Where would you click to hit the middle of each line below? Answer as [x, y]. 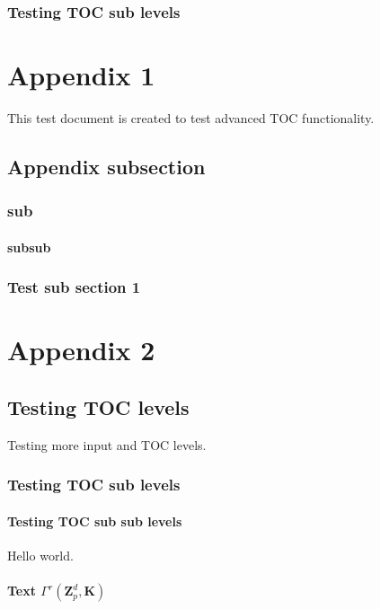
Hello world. [40, 556]
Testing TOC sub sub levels [95, 521]
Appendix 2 [81, 350]
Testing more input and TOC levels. [107, 444]
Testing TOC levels [98, 406]
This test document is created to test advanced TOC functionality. [191, 117]
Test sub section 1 [74, 287]
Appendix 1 [81, 75]
